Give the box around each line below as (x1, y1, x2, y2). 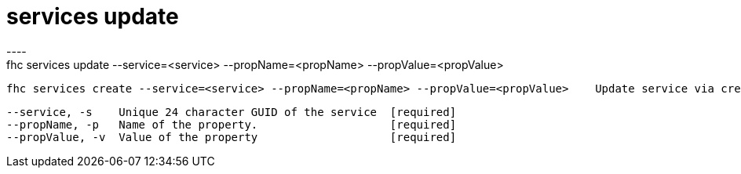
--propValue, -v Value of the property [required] (6, 130, 457, 143)
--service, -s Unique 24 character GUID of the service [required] (6, 105, 457, 118)
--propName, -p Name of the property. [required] (6, 118, 457, 131)
